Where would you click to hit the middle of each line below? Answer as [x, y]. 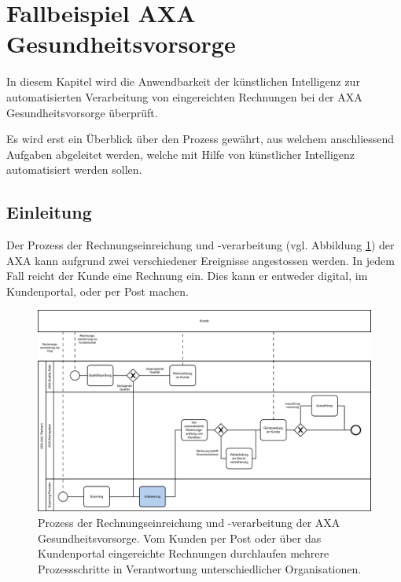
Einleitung [49, 212]
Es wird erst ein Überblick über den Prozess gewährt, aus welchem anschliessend [200, 139]
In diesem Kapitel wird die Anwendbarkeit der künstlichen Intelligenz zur [183, 81]
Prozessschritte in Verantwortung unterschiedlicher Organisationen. [200, 568]
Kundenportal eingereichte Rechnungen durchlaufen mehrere [184, 553]
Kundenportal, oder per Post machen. [97, 291]
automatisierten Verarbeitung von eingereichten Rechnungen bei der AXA [184, 96]
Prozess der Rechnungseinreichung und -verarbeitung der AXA [189, 522]
